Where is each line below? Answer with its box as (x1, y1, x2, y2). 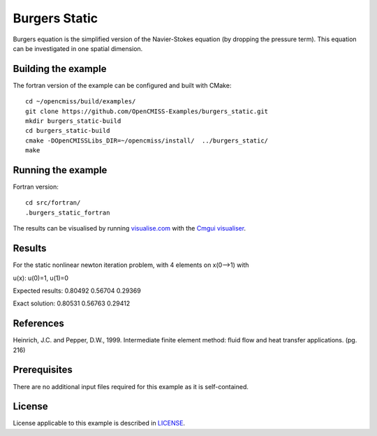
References (13, 318, 64, 330)
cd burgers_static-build (25, 126, 110, 135)
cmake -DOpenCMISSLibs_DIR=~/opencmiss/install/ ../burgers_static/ (25, 136, 269, 145)
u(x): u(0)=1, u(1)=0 (13, 273, 69, 282)
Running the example (13, 164, 108, 176)
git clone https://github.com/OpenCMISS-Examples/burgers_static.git (25, 107, 269, 115)
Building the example (13, 63, 107, 75)
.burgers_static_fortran (25, 208, 110, 217)
